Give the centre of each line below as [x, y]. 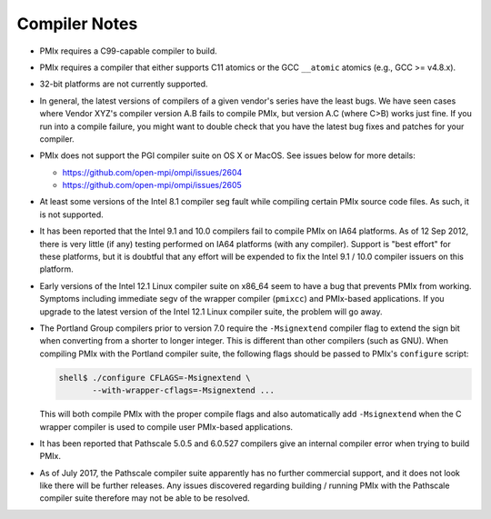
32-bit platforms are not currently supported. [124, 84]
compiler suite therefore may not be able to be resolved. [145, 498]
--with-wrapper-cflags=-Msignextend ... [183, 390]
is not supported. [71, 215]
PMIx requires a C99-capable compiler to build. [128, 51]
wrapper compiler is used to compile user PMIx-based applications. [166, 426]
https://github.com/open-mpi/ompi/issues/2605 [152, 185]
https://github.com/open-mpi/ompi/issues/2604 [152, 172]
